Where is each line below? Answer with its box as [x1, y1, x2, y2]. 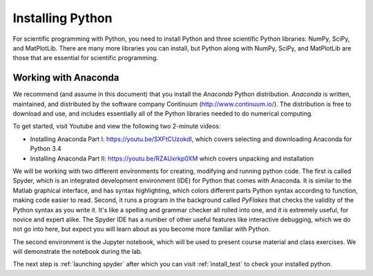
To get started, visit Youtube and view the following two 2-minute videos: [12, 122, 221, 131]
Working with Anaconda [12, 72, 119, 84]
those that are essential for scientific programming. [12, 54, 159, 62]
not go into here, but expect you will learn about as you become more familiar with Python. [12, 225, 271, 233]
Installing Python [12, 10, 113, 26]
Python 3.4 [30, 145, 61, 153]
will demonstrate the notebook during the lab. [12, 248, 143, 256]
